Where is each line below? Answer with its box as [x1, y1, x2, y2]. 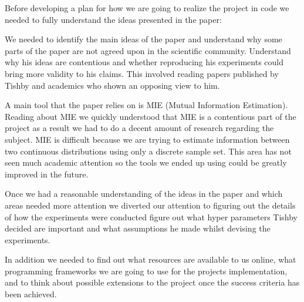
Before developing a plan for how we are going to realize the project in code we [5, 2, 289, 14]
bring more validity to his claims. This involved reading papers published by [5, 67, 279, 79]
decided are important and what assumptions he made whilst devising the [5, 222, 271, 234]
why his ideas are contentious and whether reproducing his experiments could [5, 56, 284, 68]
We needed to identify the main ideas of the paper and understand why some [5, 33, 282, 45]
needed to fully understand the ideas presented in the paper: [5, 13, 222, 25]
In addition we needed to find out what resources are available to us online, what [5, 253, 296, 266]
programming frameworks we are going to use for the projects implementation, [5, 264, 288, 277]
